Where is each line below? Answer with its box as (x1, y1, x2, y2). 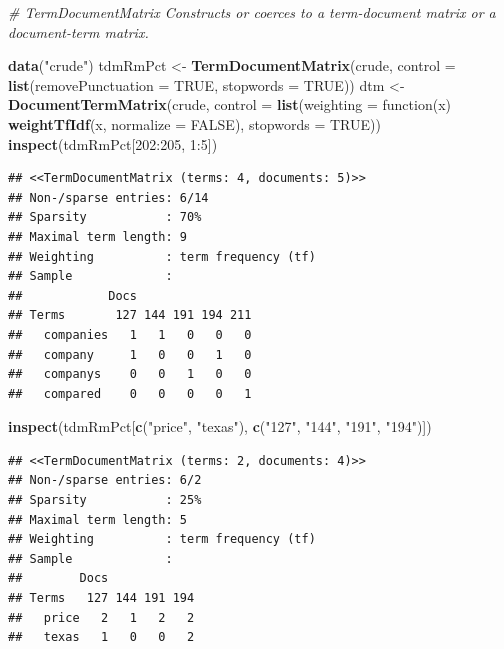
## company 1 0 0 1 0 (8, 347, 252, 362)
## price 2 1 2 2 (8, 610, 195, 625)
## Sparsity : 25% (8, 493, 202, 508)
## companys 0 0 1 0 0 (8, 367, 252, 382)
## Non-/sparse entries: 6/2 (8, 473, 202, 488)
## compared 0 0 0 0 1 (8, 386, 252, 401)
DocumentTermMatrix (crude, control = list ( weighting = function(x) (8, 94, 451, 115)
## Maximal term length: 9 (8, 229, 187, 244)
